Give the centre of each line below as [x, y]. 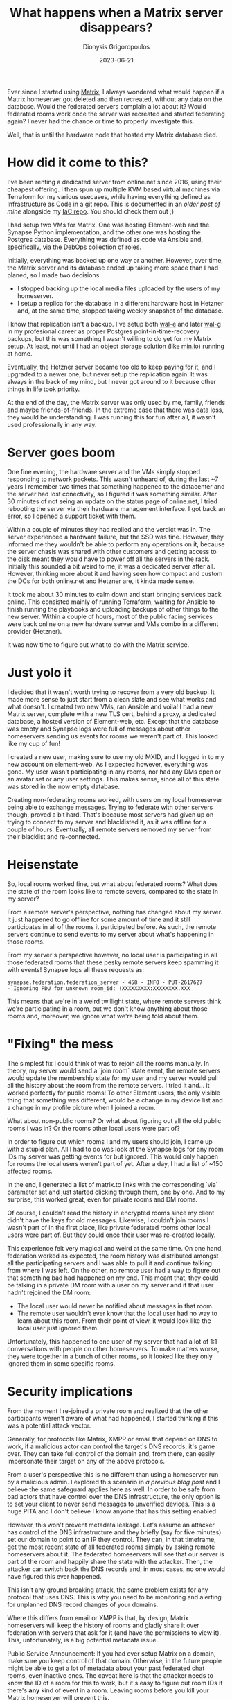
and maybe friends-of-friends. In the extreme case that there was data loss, [115, 410]
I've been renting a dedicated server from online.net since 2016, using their [114, 182]
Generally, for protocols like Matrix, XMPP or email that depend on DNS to [113, 1439]
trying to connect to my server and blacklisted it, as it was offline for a [107, 822]
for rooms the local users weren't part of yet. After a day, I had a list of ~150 [115, 1163]
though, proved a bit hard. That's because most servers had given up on [110, 814]
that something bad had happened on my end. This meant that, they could [113, 1278]
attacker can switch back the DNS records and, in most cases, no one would [116, 1569]
